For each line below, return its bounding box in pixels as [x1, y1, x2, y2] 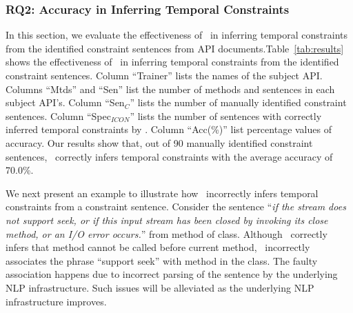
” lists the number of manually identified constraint [130, 95, 347, 110]
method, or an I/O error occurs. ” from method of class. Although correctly [6, 226, 327, 241]
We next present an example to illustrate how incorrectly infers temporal [6, 185, 319, 200]
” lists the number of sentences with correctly [130, 108, 322, 123]
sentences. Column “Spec [6, 108, 111, 123]
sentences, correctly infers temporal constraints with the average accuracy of [6, 149, 333, 163]
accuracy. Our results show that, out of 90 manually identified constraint [6, 135, 313, 150]
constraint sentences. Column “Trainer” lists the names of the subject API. [6, 68, 323, 82]
